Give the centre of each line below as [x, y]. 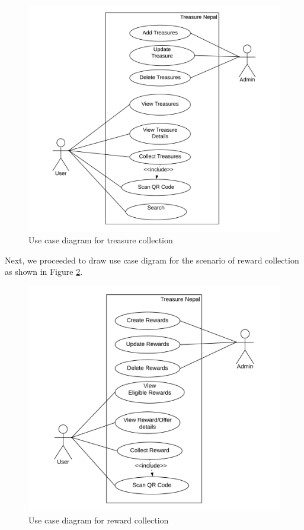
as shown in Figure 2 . [44, 272]
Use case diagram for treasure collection [101, 240]
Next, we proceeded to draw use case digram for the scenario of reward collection [152, 260]
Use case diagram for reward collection [99, 520]
